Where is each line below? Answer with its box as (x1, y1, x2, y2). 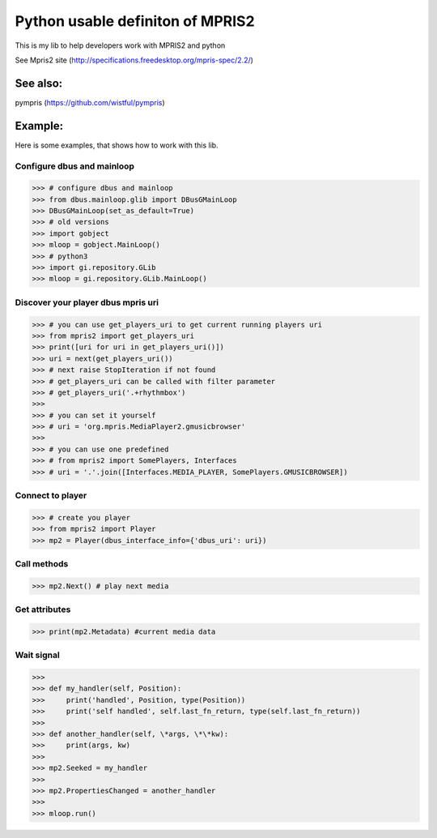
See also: (15, 76, 63, 90)
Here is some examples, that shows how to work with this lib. (15, 140, 218, 150)
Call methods (15, 558, 69, 569)
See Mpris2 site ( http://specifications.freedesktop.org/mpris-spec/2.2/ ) (15, 55, 254, 65)
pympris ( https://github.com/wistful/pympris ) (15, 97, 165, 107)
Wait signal (15, 649, 60, 661)
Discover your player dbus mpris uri (15, 297, 159, 308)
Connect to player (15, 490, 87, 501)
